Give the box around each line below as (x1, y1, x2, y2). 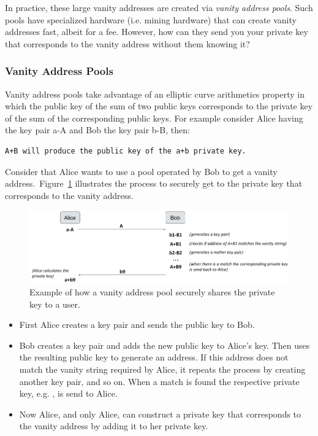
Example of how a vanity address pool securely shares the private (29, 286, 275, 298)
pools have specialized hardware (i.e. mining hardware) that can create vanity (5, 13, 297, 26)
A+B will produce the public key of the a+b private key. (5, 146, 246, 155)
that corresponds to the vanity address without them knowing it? (5, 37, 250, 50)
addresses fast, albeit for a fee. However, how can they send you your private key (5, 25, 308, 38)
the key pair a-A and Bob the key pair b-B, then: (5, 123, 190, 136)
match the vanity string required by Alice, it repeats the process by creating (19, 363, 306, 376)
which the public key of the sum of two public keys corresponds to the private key (5, 99, 313, 112)
